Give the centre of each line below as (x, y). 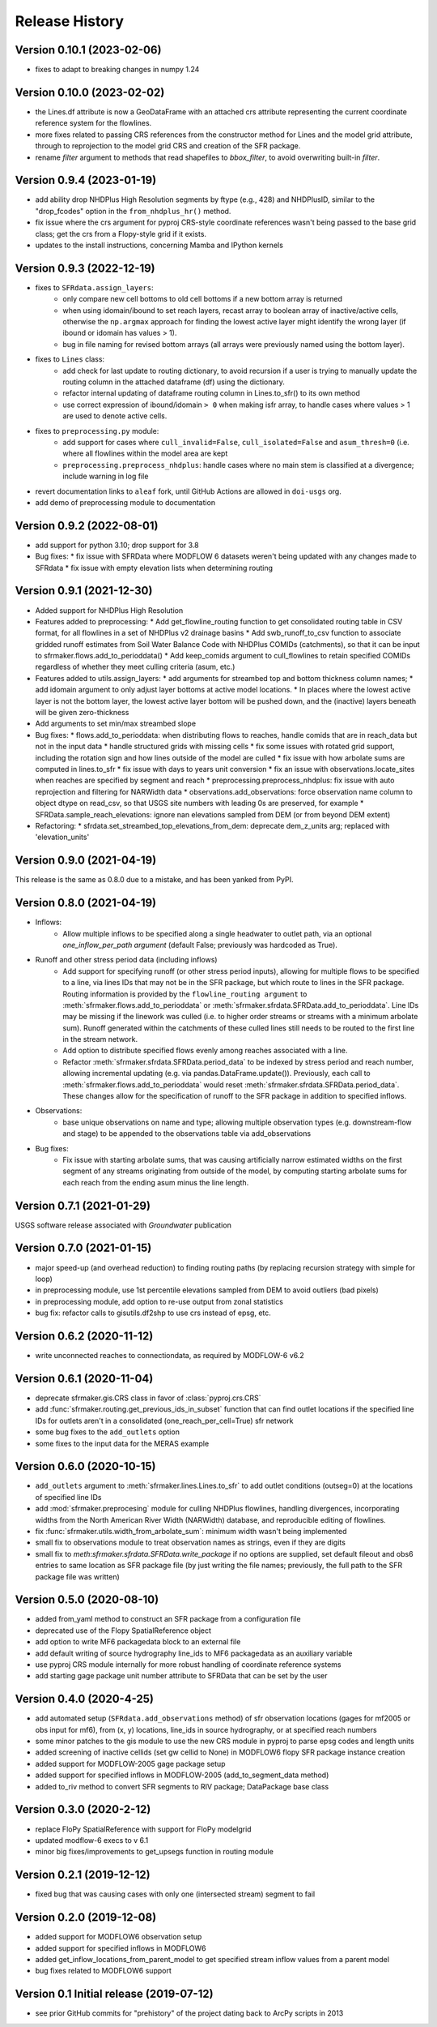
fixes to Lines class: (70, 359)
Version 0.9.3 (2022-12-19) (85, 268)
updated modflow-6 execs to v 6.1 (92, 1840)
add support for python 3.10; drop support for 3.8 (117, 545)
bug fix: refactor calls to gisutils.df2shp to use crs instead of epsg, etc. (153, 1313)
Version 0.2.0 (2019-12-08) (86, 1918)
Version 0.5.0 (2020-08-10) (87, 1600)
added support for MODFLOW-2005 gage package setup (130, 1763)
